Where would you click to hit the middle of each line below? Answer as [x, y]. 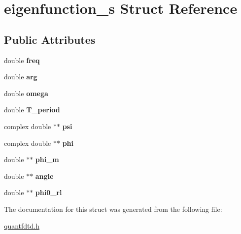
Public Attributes [50, 39]
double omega [26, 93]
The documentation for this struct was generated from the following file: [113, 209]
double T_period [32, 110]
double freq [22, 60]
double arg [21, 77]
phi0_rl [49, 192]
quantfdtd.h [22, 225]
